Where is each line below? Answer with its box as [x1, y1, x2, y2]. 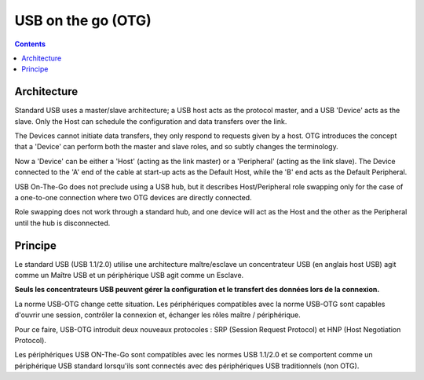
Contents [14, 39, 46, 49]
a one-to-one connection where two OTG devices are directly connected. [14, 192, 252, 202]
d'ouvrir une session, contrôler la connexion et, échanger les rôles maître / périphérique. [14, 310, 302, 320]
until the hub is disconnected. [14, 218, 111, 228]
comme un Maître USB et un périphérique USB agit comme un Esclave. [14, 271, 244, 280]
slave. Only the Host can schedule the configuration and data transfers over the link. [14, 116, 287, 126]
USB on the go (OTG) [14, 12, 152, 29]
